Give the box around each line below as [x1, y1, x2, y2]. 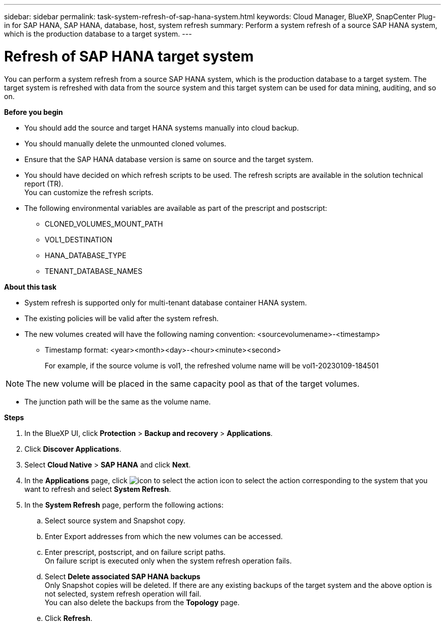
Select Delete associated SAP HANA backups [45, 572, 201, 581]
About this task [4, 282, 57, 291]
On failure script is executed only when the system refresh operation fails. [45, 556, 292, 565]
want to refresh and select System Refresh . [24, 484, 171, 493]
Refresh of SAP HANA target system [4, 47, 254, 65]
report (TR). [24, 179, 63, 188]
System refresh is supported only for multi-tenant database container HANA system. [24, 298, 307, 307]
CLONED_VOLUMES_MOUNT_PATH [45, 219, 163, 228]
